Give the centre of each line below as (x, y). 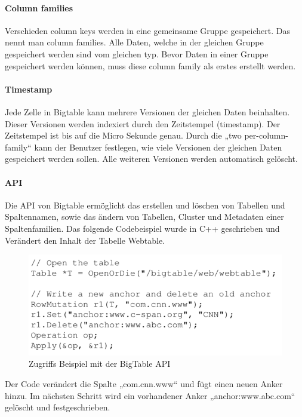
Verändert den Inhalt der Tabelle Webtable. (85, 240)
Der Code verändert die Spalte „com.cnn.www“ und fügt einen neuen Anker (144, 384)
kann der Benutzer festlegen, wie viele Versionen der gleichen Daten (158, 147)
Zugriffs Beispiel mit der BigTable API (100, 364)
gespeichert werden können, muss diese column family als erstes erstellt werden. (150, 65)
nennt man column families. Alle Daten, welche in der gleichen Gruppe (134, 42)
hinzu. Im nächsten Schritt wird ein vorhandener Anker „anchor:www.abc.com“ (150, 395)
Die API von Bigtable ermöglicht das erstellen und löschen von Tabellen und (145, 205)
